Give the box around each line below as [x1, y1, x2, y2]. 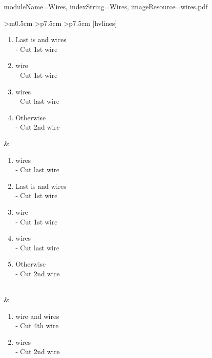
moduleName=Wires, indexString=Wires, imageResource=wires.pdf [4, 1, 208, 11]
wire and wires [15, 311, 59, 321]
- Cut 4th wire [15, 320, 59, 331]
